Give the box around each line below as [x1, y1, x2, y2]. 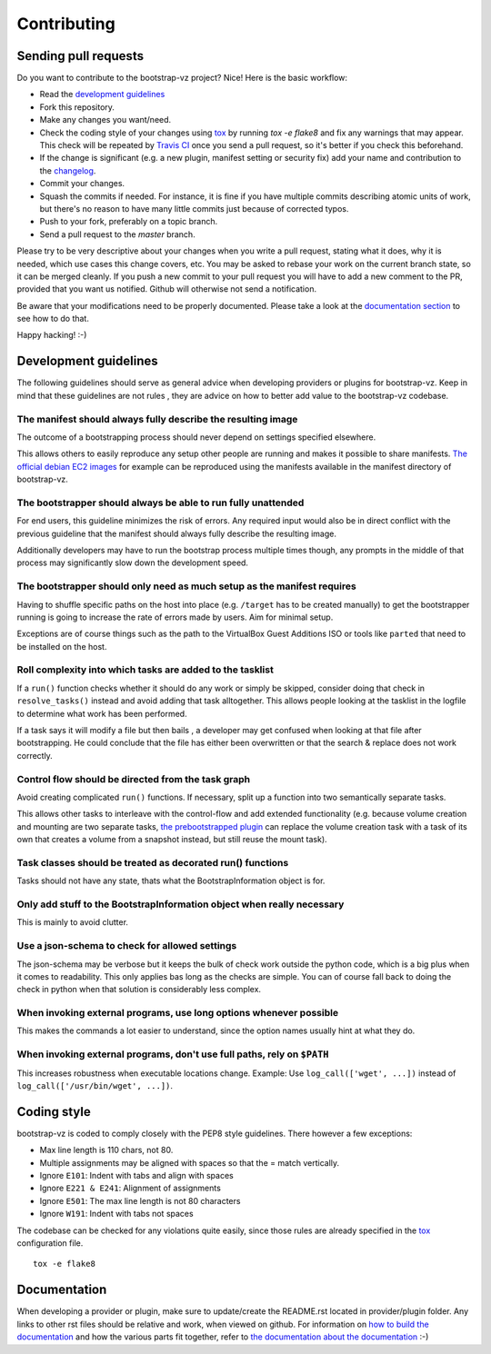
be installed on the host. [16, 641, 107, 652]
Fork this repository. [39, 101, 115, 113]
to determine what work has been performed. [16, 708, 187, 719]
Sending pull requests [16, 48, 145, 64]
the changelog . [39, 164, 96, 176]
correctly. [16, 750, 54, 761]
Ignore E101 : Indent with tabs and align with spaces [39, 1170, 234, 1181]
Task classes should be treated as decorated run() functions [16, 856, 289, 869]
